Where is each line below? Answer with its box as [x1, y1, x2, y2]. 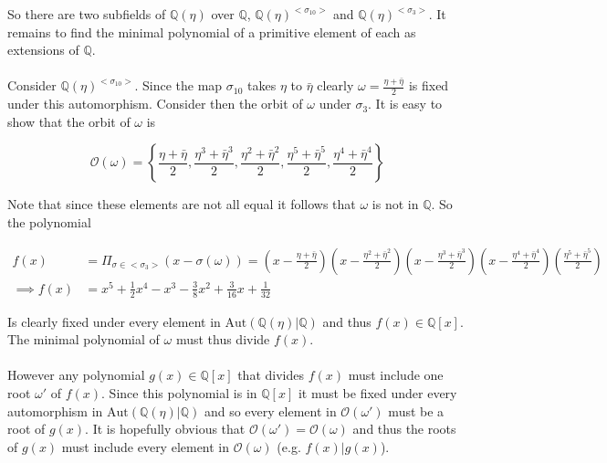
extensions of [7, 40, 79, 59]
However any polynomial [7, 365, 145, 384]
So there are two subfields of [7, 5, 166, 23]
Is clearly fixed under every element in [7, 311, 221, 331]
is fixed [408, 76, 449, 95]
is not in [372, 195, 419, 214]
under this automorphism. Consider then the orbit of [7, 94, 303, 113]
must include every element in [61, 437, 230, 456]
